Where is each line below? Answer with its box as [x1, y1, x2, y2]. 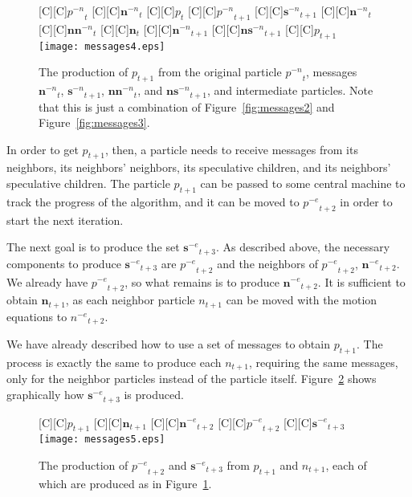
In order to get [6, 141, 79, 157]
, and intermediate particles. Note [206, 82, 373, 99]
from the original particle [157, 63, 282, 80]
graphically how [6, 386, 84, 403]
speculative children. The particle [6, 175, 170, 192]
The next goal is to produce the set [6, 238, 180, 255]
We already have [6, 273, 88, 290]
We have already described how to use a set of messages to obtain [6, 336, 330, 352]
